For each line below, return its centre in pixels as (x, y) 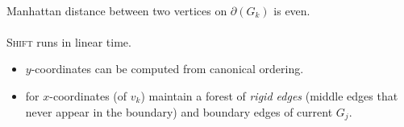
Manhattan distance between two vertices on (117, 10)
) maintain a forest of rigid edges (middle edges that (269, 95)
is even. (292, 10)
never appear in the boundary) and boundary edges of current (179, 111)
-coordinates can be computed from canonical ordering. (167, 69)
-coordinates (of (88, 95)
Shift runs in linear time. (69, 41)
